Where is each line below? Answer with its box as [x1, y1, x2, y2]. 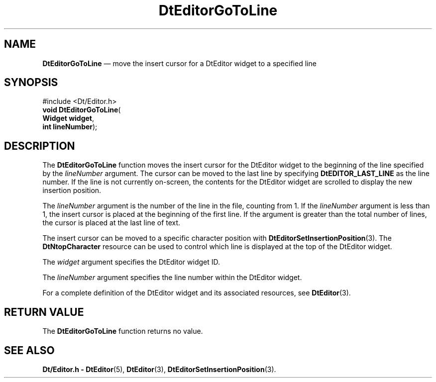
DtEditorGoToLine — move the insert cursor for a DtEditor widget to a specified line [42, 59, 317, 68]
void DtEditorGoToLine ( [42, 105, 121, 114]
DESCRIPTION [4, 139, 75, 152]
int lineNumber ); [42, 122, 98, 131]
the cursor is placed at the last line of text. [42, 218, 181, 227]
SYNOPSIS [4, 76, 58, 89]
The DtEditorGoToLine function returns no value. [42, 327, 203, 336]
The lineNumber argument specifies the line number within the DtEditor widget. [42, 273, 302, 282]
